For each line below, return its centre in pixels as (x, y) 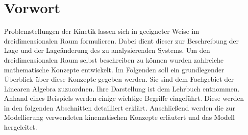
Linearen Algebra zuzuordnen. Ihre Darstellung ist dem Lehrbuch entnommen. (122, 88)
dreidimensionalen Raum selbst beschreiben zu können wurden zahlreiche (114, 59)
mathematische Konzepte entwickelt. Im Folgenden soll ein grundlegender (114, 69)
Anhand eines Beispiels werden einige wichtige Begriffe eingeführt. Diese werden (124, 98)
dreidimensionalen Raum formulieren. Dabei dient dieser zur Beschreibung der (122, 40)
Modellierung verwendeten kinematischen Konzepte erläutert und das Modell (119, 117)
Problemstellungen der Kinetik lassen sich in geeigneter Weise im (102, 31)
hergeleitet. (21, 127)
